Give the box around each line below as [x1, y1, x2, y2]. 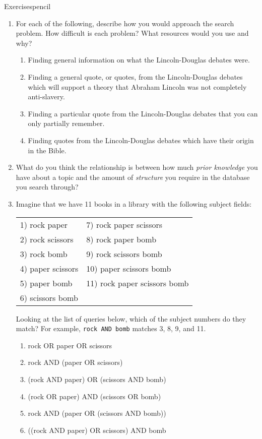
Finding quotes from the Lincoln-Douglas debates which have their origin [28, 135, 254, 145]
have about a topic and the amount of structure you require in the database [16, 171, 250, 182]
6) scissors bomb [20, 291, 78, 303]
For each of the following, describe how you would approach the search [16, 18, 234, 28]
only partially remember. [28, 118, 105, 129]
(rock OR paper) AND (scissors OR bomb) [28, 391, 161, 401]
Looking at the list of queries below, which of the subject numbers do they [16, 313, 246, 324]
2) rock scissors [20, 233, 74, 245]
